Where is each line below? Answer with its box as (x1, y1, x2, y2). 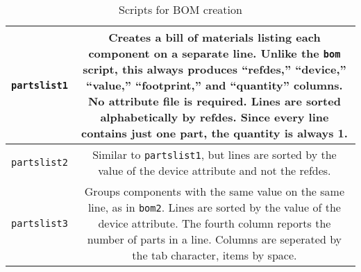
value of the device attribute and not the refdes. (98, 162, 331, 178)
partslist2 (11, 157, 68, 168)
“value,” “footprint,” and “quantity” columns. (86, 77, 343, 93)
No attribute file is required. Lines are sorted (87, 93, 341, 109)
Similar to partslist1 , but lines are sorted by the (92, 146, 337, 162)
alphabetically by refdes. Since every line (100, 109, 329, 125)
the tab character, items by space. (132, 247, 297, 263)
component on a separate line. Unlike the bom (88, 45, 341, 61)
